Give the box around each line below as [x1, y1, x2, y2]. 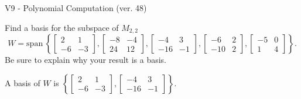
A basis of [5, 76, 40, 89]
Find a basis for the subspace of [5, 21, 119, 33]
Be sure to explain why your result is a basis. [5, 54, 167, 66]
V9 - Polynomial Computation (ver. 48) [5, 2, 147, 13]
